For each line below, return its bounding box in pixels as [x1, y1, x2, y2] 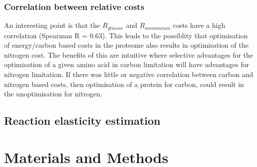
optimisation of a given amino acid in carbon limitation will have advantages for [4, 59, 250, 70]
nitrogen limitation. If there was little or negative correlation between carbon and [4, 69, 254, 80]
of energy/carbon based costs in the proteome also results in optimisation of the [4, 40, 249, 50]
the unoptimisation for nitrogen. [4, 88, 102, 99]
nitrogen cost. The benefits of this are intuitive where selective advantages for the [4, 49, 254, 60]
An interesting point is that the [4, 20, 100, 30]
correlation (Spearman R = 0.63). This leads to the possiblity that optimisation [4, 30, 248, 40]
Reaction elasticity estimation [4, 113, 161, 128]
